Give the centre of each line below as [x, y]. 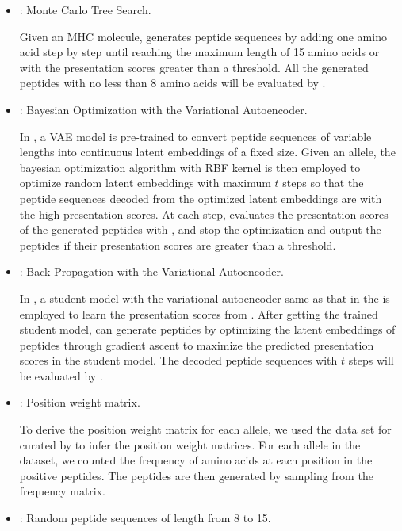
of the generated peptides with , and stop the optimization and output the [200, 229]
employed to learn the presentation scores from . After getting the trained [199, 313]
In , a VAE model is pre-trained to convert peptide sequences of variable [195, 136]
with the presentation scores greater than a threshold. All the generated [194, 67]
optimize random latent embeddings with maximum [145, 183]
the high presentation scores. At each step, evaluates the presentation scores [204, 214]
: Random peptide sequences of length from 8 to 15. [145, 518]
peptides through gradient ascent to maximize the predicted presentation [197, 344]
